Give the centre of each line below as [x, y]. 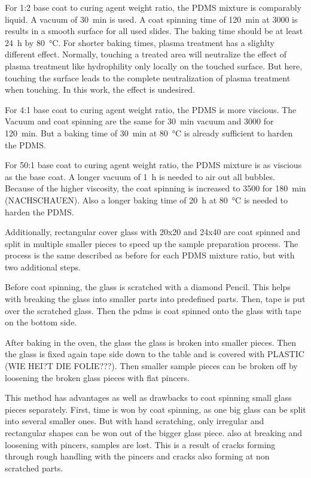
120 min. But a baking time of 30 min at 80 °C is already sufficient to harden [149, 133]
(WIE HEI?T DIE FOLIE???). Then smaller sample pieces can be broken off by [151, 366]
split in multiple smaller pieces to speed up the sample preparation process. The [152, 243]
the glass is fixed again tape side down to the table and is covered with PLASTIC [155, 354]
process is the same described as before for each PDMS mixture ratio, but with [150, 255]
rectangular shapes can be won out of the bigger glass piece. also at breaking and [154, 433]
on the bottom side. [41, 322]
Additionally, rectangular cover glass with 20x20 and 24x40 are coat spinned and [153, 232]
